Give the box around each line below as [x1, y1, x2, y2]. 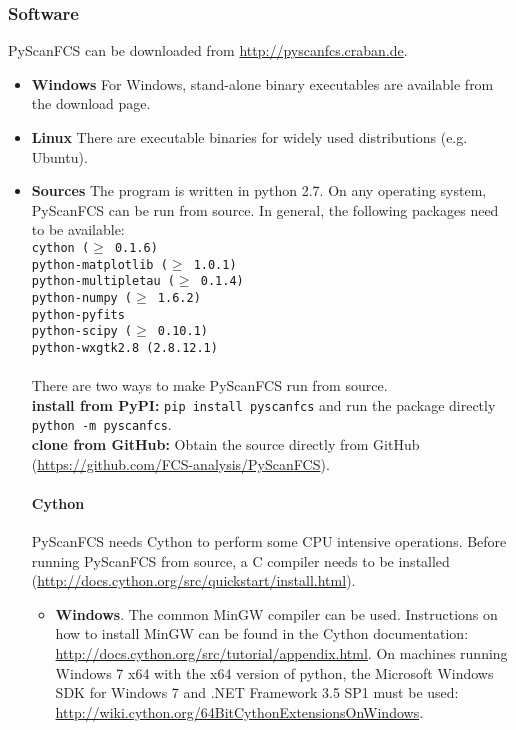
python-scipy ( [31, 324, 133, 339]
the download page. [31, 93, 151, 114]
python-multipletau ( [31, 274, 175, 289]
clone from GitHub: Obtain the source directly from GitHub [31, 434, 420, 455]
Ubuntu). [31, 146, 88, 167]
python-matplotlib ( [31, 257, 168, 272]
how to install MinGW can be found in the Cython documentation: [55, 623, 469, 644]
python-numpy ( [31, 290, 133, 305]
